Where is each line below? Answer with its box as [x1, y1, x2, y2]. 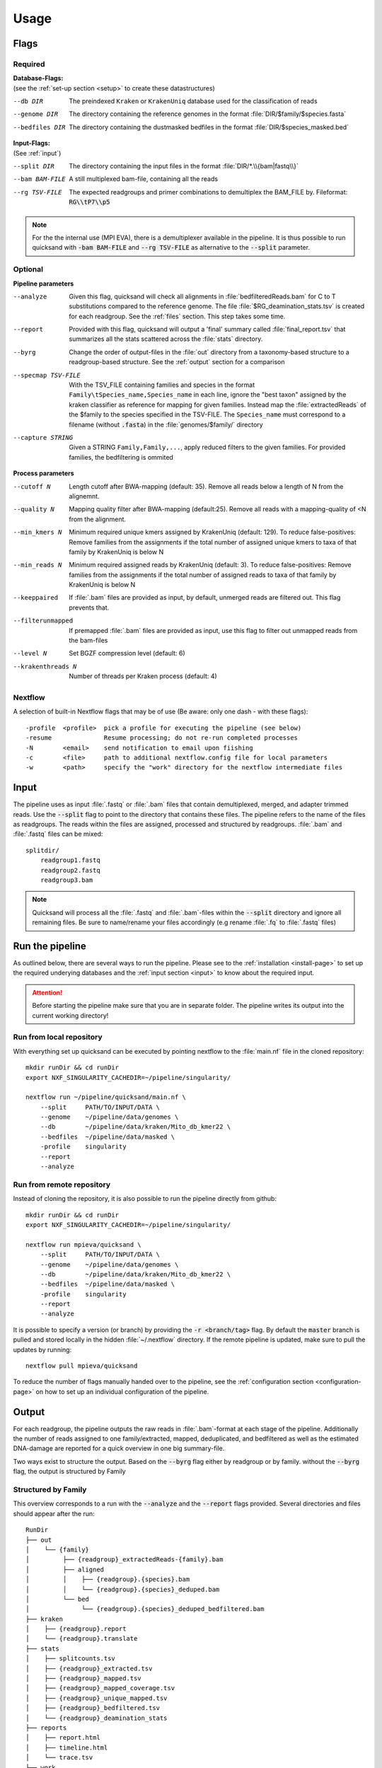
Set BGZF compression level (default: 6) [69, 649, 185, 658]
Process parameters [13, 469, 74, 477]
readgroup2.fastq [40, 866, 100, 874]
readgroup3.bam [40, 876, 93, 884]
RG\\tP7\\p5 [69, 198, 110, 207]
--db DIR [13, 98, 44, 105]
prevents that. [69, 603, 110, 612]
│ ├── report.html [25, 1733, 100, 1742]
